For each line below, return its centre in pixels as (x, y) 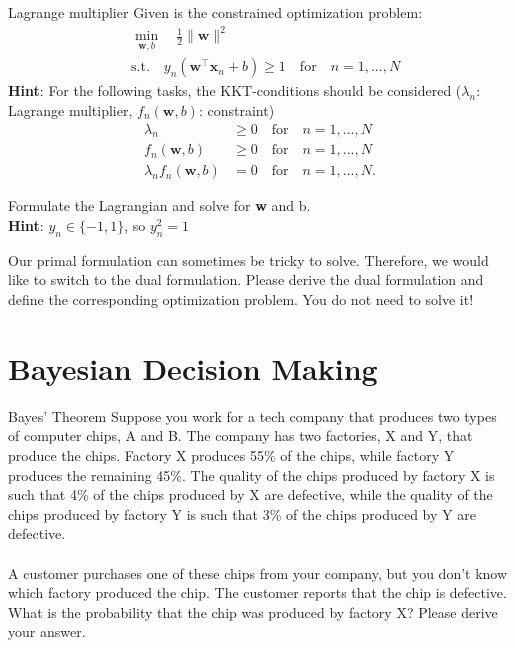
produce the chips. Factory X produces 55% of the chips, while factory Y (231, 454)
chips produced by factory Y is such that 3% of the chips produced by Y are (242, 513)
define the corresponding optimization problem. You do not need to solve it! (241, 299)
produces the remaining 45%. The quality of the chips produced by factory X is (251, 474)
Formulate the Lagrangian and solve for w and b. (159, 205)
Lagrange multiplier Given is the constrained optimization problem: (215, 12)
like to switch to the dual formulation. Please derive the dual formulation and (246, 279)
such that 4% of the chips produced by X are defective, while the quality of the (250, 494)
